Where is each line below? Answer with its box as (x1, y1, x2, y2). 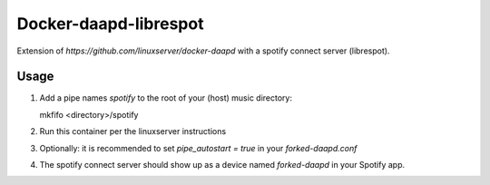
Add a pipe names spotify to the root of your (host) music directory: (39, 92, 292, 103)
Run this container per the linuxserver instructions (39, 126, 227, 137)
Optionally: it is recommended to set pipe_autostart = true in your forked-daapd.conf (39, 142, 358, 153)
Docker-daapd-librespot (16, 14, 204, 34)
